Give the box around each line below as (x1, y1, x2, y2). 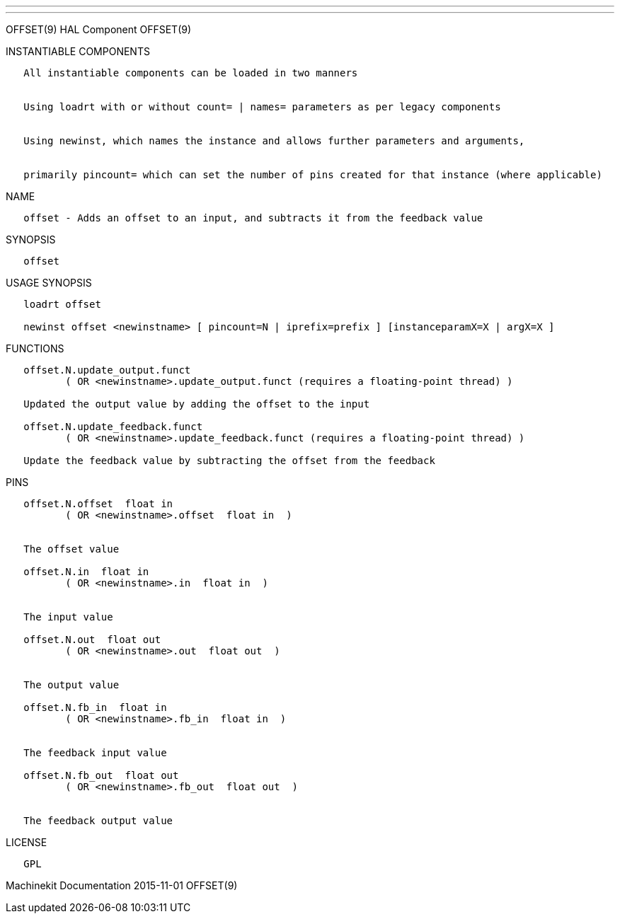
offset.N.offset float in (23, 498, 173, 509)
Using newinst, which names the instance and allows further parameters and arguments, (23, 135, 525, 146)
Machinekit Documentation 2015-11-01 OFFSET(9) (6, 879, 238, 891)
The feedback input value (23, 747, 167, 758)
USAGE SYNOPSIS (6, 277, 92, 289)
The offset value (23, 543, 120, 555)
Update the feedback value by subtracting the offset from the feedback (23, 455, 435, 466)
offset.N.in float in (23, 566, 149, 577)
